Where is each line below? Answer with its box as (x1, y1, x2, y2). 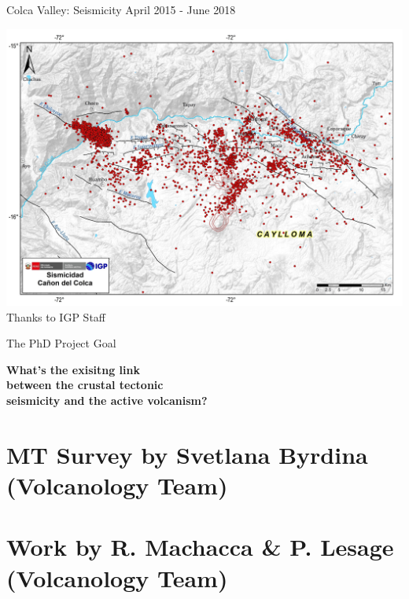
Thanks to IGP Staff (6, 308, 105, 325)
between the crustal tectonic (6, 377, 164, 393)
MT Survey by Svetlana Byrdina (6, 438, 368, 470)
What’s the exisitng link (6, 361, 140, 377)
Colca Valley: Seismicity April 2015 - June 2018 (6, 2, 236, 17)
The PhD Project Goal (6, 335, 116, 351)
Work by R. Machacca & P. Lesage (6, 531, 394, 563)
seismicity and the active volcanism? (6, 391, 208, 408)
